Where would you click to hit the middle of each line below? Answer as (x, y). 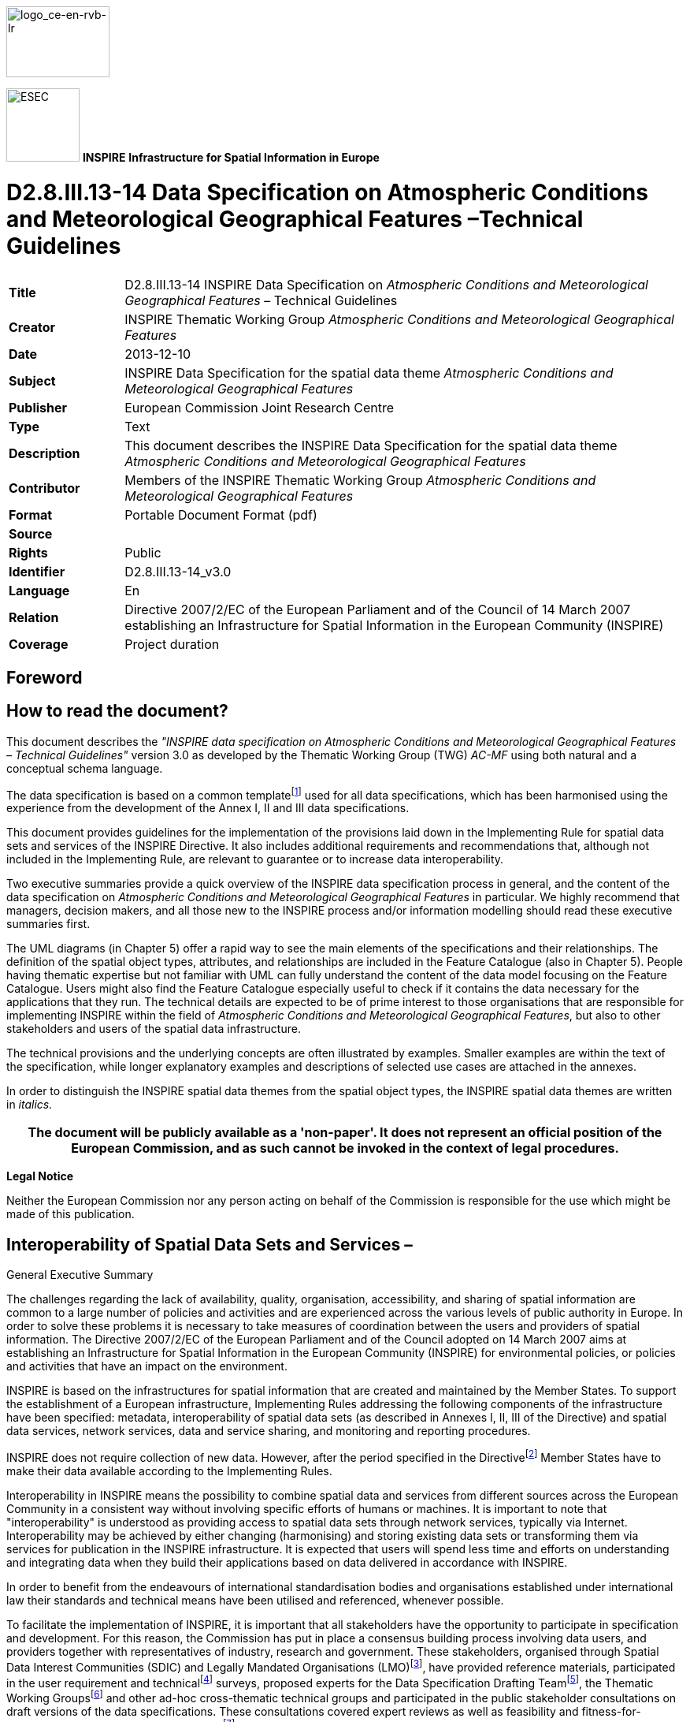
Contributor (45, 488)
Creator (32, 327)
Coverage (39, 644)
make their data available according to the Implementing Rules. (169, 1470)
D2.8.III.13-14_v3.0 (178, 571)
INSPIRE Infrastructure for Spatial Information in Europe (231, 157)
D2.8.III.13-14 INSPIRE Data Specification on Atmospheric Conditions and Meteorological (386, 284)
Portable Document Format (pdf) (221, 514)
